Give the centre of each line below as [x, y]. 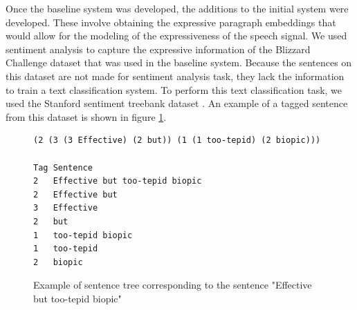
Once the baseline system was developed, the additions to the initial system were [177, 8]
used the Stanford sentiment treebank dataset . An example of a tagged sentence [177, 103]
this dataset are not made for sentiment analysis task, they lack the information [175, 76]
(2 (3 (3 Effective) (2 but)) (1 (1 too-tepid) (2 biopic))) [177, 141]
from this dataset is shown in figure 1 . [86, 116]
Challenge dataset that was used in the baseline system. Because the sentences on [179, 62]
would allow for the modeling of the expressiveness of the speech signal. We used [176, 36]
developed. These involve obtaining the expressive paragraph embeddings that [171, 22]
